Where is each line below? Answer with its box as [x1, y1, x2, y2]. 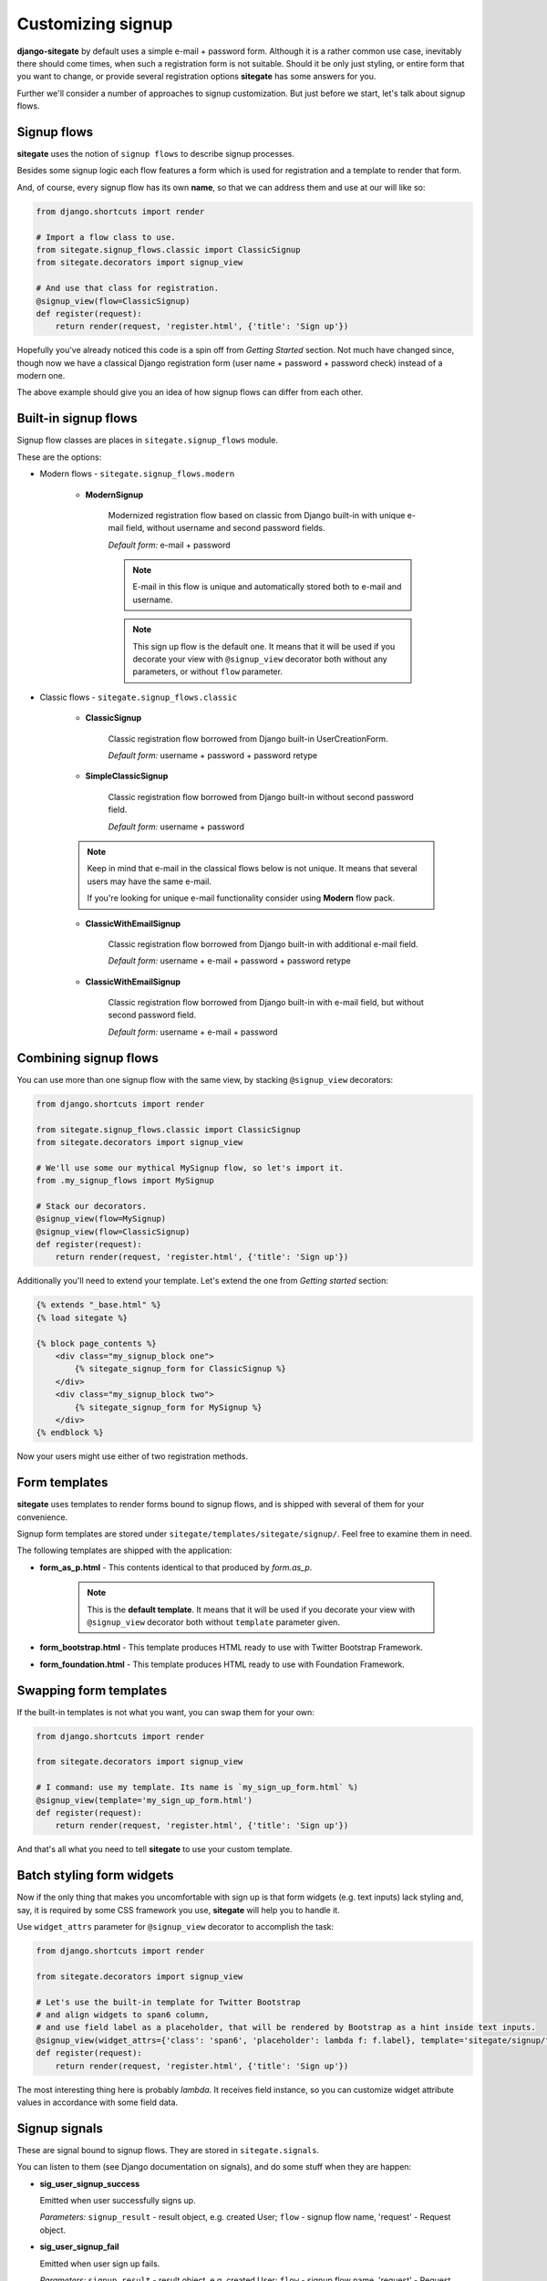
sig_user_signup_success [39, 2178, 140, 2189]
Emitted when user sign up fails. [39, 2258, 160, 2269]
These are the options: [16, 452, 102, 463]
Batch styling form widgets [16, 1868, 174, 1883]
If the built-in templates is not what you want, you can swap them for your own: [16, 1706, 315, 1717]
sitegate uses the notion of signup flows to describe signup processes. [16, 149, 295, 160]
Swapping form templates [16, 1682, 168, 1698]
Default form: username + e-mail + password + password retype [108, 955, 351, 966]
